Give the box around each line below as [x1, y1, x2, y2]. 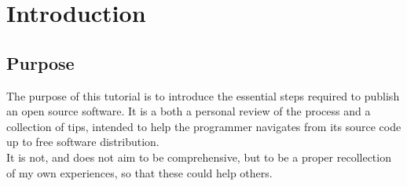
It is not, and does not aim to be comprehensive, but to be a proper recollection [6, 148, 391, 165]
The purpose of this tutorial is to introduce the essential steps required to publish [6, 87, 400, 104]
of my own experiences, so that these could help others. [6, 164, 273, 181]
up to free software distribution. [6, 133, 159, 150]
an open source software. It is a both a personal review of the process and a [6, 103, 371, 119]
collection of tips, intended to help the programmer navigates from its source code [6, 118, 401, 134]
